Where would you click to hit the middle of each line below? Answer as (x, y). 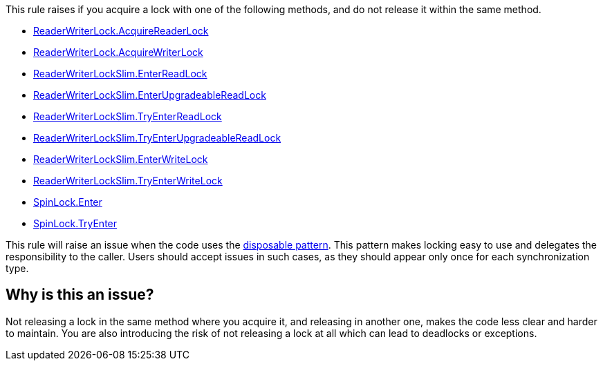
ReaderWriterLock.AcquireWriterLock (118, 52)
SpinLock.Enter (68, 202)
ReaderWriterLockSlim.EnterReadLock (120, 74)
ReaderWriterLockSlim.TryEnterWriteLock (128, 181)
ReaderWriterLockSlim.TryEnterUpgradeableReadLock (157, 138)
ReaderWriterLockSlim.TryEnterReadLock (128, 116)
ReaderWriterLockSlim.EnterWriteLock (121, 159)
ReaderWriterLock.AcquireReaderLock (121, 31)
